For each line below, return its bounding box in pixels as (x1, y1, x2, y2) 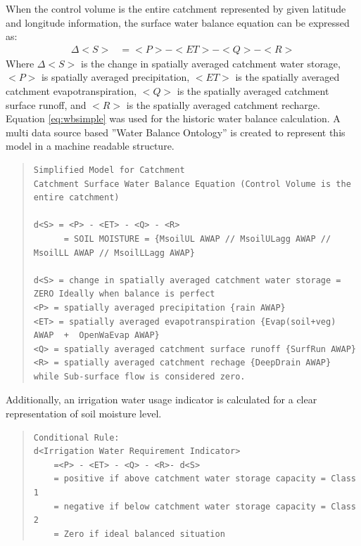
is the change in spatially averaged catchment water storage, (81, 56, 341, 70)
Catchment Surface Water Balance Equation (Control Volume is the (33, 178, 351, 189)
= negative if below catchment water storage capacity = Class (53, 501, 356, 512)
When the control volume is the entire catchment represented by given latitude (6, 1, 346, 15)
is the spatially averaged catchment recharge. (126, 97, 320, 112)
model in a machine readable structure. (6, 138, 175, 153)
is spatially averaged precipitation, (41, 70, 190, 84)
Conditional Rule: (33, 432, 120, 443)
